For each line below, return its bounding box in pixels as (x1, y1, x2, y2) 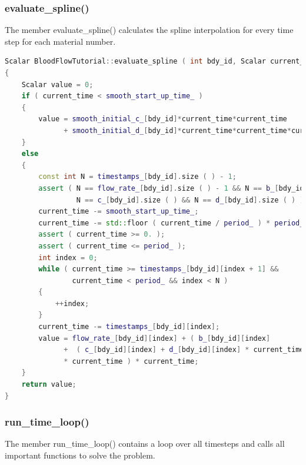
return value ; (21, 380, 76, 389)
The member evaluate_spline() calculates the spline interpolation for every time (5, 24, 294, 36)
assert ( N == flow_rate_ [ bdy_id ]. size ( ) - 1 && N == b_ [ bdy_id (38, 184, 304, 192)
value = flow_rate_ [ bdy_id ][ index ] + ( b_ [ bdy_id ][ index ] (38, 334, 271, 343)
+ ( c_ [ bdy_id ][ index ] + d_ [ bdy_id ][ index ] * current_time (64, 346, 304, 354)
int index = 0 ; (38, 253, 98, 262)
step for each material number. (5, 35, 116, 47)
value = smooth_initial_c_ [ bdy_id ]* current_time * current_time (38, 115, 287, 124)
